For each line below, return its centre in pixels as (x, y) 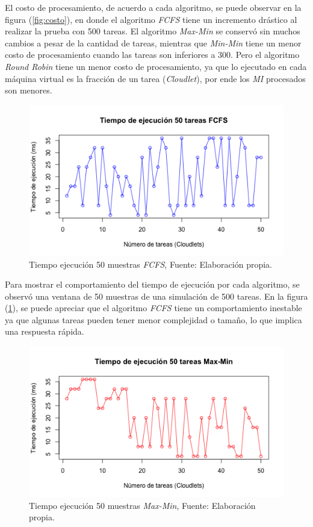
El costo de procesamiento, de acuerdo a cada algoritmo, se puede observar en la (153, 7)
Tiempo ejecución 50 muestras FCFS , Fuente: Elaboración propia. (150, 264)
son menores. (29, 90)
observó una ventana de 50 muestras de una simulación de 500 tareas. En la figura (156, 296)
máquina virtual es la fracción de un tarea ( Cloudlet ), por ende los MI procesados (155, 78)
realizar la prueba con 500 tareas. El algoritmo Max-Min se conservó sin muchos (153, 31)
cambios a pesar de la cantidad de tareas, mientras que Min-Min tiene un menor (153, 43)
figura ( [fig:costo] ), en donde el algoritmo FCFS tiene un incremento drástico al (151, 19)
